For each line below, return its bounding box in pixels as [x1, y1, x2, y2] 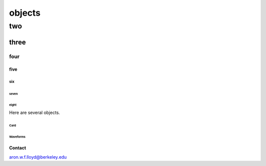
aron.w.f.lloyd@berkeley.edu [9, 154, 67, 160]
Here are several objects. [9, 110, 60, 115]
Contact [9, 145, 27, 151]
